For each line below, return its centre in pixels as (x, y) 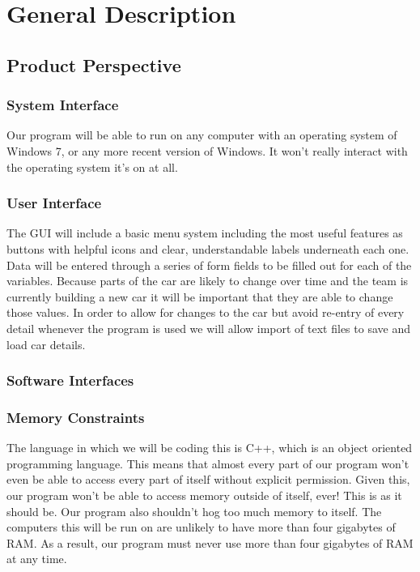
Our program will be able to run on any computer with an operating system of (202, 135)
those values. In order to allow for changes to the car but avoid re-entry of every (206, 312)
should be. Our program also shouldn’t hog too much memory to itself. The (194, 511)
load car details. (46, 344)
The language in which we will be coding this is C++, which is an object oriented (210, 448)
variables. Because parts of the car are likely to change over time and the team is (208, 281)
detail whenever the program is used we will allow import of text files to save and (208, 328)
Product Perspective (94, 64)
